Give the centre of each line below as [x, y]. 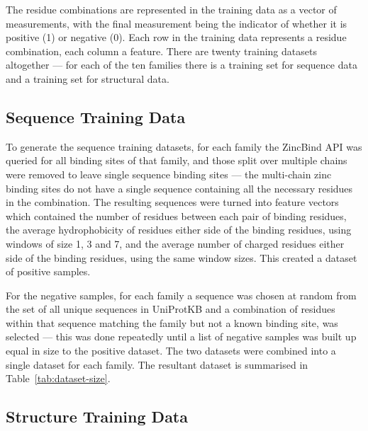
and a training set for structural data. [88, 78]
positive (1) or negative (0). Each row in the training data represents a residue [176, 37]
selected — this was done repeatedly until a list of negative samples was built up [181, 337]
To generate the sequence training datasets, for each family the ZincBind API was [184, 146]
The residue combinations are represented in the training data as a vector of [171, 9]
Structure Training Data [97, 416]
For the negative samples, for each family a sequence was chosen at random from [181, 295]
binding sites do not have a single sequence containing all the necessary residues [179, 188]
